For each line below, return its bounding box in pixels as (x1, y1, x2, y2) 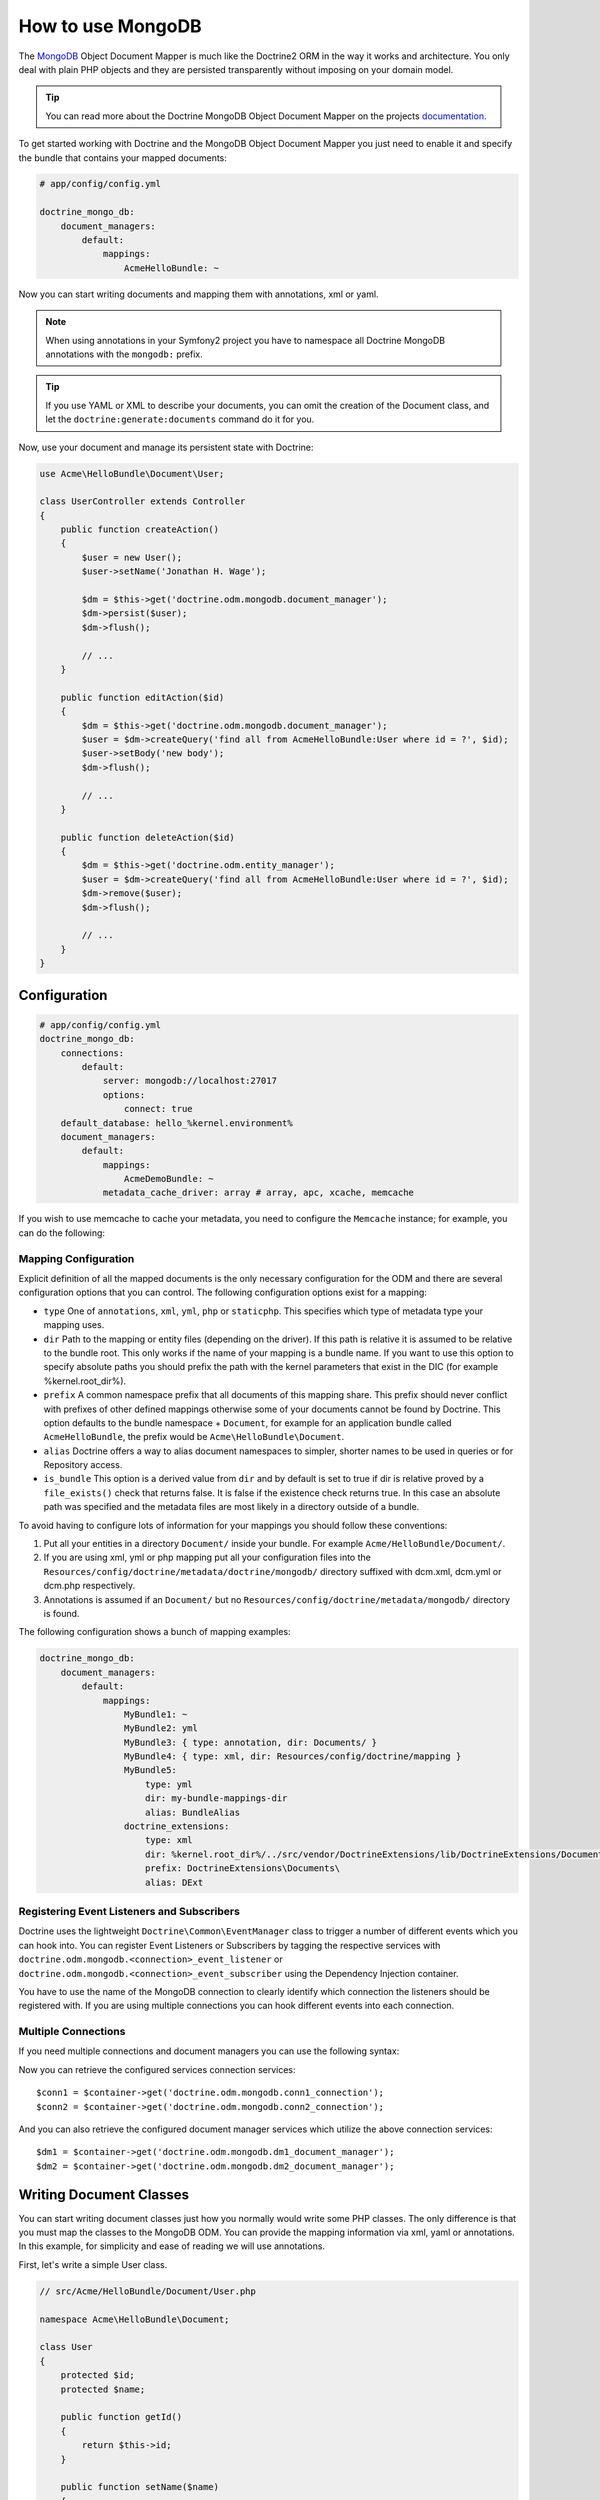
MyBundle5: (123, 1765, 177, 1776)
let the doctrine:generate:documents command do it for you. (45, 413, 315, 425)
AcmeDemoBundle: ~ (123, 1173, 214, 1185)
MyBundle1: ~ (123, 1708, 188, 1720)
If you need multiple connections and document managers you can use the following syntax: (18, 2045, 400, 2057)
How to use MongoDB (18, 15, 202, 37)
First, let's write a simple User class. (18, 2258, 168, 2270)
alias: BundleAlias (145, 1806, 240, 1818)
